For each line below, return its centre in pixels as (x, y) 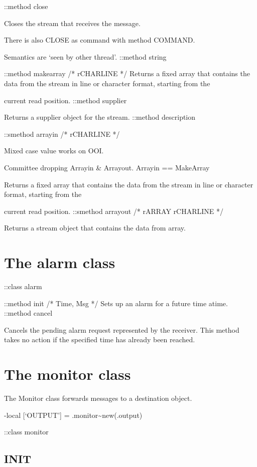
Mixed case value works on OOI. (54, 151)
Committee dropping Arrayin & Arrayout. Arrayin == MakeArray (107, 167)
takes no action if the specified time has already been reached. (100, 339)
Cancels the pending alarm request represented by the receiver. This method (122, 329)
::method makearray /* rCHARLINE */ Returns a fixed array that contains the (127, 73)
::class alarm (23, 286)
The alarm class (60, 262)
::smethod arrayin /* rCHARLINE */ (62, 134)
